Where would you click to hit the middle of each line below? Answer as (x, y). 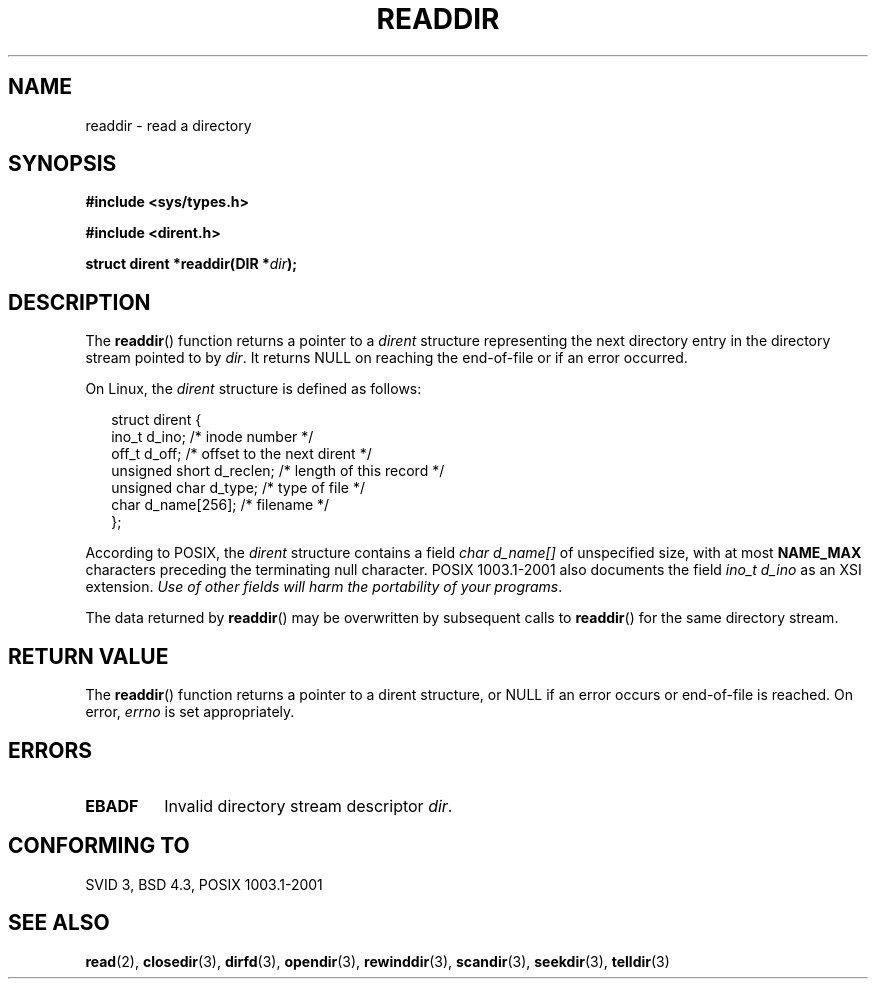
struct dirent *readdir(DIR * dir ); (191, 264)
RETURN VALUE (88, 656)
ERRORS (50, 750)
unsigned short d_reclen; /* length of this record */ (278, 471)
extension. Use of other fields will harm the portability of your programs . (324, 587)
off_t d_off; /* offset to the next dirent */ (241, 454)
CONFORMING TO (99, 846)
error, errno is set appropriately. (190, 712)
